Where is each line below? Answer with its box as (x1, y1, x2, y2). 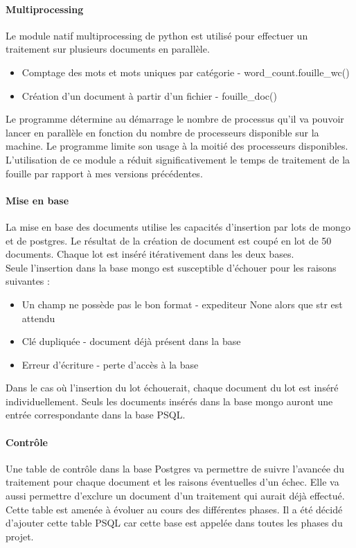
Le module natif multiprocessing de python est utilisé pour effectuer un (6, 28, 308, 42)
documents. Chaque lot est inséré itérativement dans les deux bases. (6, 247, 294, 261)
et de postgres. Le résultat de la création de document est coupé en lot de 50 (6, 233, 332, 247)
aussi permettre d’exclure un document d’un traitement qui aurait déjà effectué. (6, 488, 345, 503)
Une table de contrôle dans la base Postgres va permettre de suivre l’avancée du (6, 461, 345, 475)
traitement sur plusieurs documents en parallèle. (6, 42, 210, 56)
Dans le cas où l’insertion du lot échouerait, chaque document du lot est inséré (6, 380, 339, 395)
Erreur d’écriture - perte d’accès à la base (21, 357, 199, 371)
